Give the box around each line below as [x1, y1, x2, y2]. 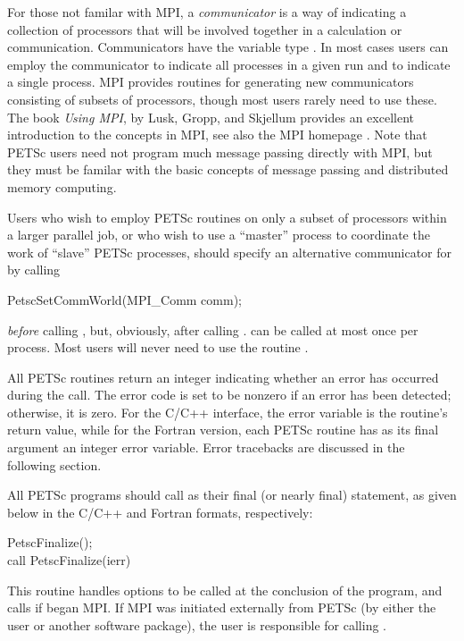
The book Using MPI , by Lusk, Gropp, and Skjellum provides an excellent [7, 107, 414, 126]
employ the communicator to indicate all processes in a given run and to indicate [7, 55, 451, 73]
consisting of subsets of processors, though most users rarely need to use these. [7, 89, 437, 108]
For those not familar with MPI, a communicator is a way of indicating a [7, 3, 407, 21]
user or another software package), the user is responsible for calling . [7, 615, 386, 634]
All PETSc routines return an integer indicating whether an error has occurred [7, 367, 439, 386]
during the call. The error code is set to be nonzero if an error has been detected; [7, 385, 452, 404]
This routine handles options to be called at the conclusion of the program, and [7, 580, 443, 599]
